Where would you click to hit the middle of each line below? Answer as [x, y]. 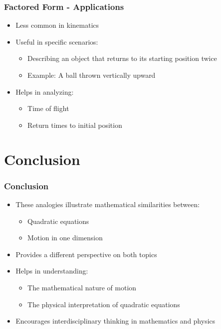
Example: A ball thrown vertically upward [91, 75]
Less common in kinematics [57, 25]
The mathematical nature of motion [82, 287]
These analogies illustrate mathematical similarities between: [108, 204]
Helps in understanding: [52, 271]
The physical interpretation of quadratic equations [104, 304]
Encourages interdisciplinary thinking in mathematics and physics [115, 321]
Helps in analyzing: [44, 91]
